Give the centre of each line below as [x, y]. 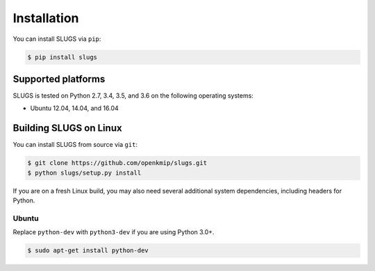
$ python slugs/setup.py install [84, 173]
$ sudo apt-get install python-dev [88, 251]
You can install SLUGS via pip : [57, 39]
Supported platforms [59, 79]
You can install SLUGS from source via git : [75, 145]
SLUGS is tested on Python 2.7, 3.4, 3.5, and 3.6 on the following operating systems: [133, 96]
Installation [46, 18]
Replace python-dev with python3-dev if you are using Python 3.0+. [114, 232]
